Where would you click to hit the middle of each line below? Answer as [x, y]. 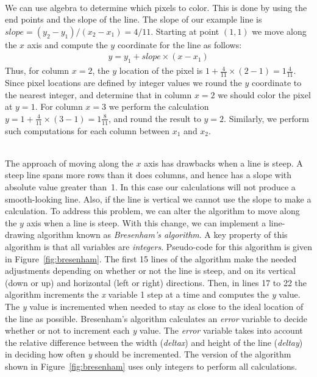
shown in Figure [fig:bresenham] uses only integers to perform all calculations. [151, 366]
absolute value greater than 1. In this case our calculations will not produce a [150, 187]
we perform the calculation [159, 106]
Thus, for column [37, 70]
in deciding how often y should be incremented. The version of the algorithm [148, 354]
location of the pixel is [161, 70]
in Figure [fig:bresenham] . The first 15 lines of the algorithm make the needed [151, 258]
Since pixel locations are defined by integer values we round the [123, 83]
